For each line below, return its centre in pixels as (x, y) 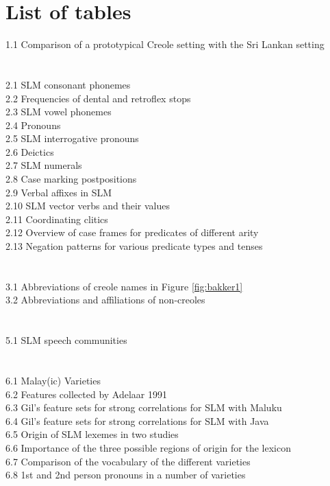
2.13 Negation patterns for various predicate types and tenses (134, 246)
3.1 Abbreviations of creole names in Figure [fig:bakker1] (124, 286)
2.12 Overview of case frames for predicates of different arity (132, 232)
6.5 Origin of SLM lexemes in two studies (92, 434)
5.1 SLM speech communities (66, 340)
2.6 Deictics (30, 151)
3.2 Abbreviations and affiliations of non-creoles (105, 300)
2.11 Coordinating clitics (57, 219)
